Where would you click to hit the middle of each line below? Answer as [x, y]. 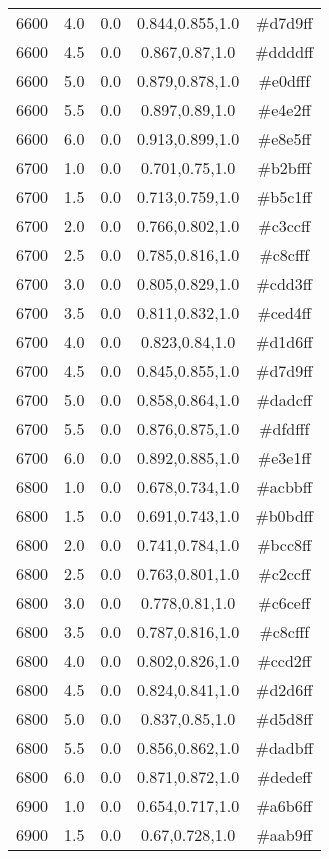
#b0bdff [284, 515]
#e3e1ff [284, 457]
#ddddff [284, 51]
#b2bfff [284, 167]
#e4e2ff [284, 109]
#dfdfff [284, 428]
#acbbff [284, 486]
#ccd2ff [284, 660]
